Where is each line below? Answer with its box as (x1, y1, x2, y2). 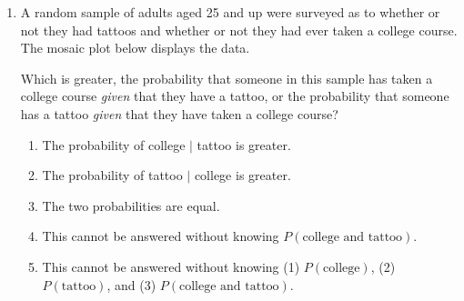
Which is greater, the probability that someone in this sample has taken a (20, 68, 433, 87)
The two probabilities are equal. (42, 196, 220, 215)
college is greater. (194, 166, 291, 185)
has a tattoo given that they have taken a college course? (20, 104, 338, 123)
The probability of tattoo (42, 166, 183, 185)
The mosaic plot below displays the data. (20, 38, 250, 57)
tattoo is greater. (197, 135, 291, 154)
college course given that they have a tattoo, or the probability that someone (20, 86, 449, 105)
